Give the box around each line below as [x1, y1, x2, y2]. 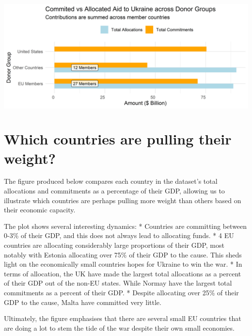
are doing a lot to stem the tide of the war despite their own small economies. [4, 322, 235, 333]
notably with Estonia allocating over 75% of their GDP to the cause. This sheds [4, 249, 242, 259]
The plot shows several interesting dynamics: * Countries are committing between [4, 221, 247, 231]
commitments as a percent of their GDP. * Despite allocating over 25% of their [4, 288, 239, 298]
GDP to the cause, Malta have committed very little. [4, 297, 161, 307]
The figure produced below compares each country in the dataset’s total [4, 176, 218, 186]
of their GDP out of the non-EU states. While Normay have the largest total [4, 278, 232, 288]
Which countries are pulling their [4, 129, 232, 149]
